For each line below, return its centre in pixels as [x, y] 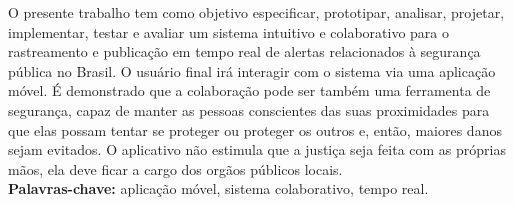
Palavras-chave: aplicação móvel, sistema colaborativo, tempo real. [218, 188]
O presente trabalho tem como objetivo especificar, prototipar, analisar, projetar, [256, 12]
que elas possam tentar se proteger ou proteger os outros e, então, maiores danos [255, 129]
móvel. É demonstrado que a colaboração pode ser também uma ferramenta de [249, 90]
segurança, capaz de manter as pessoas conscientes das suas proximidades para [249, 109]
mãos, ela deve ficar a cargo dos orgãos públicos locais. [175, 168]
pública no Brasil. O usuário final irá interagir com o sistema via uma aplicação [252, 70]
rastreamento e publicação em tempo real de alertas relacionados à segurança [244, 51]
